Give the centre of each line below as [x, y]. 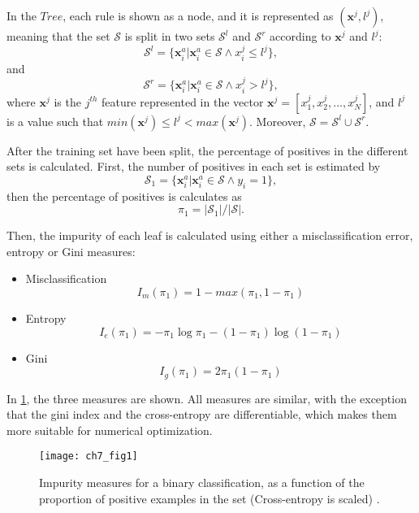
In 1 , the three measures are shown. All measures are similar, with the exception [207, 398]
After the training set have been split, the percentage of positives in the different [207, 150]
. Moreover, [278, 121]
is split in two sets [170, 36]
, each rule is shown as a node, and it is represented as [198, 15]
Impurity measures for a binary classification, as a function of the [202, 483]
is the [67, 101]
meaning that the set [58, 36]
